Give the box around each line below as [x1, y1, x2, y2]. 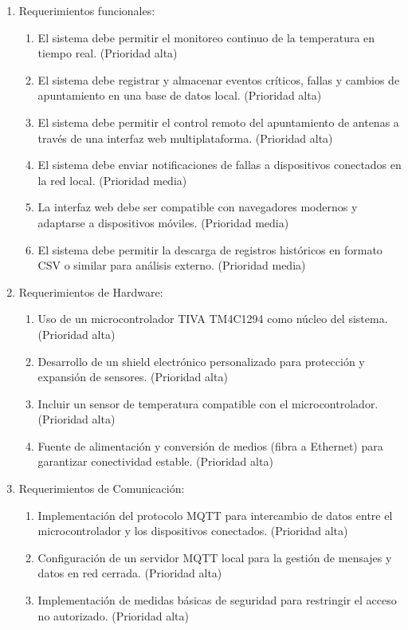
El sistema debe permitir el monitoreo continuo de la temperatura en [37, 29, 375, 45]
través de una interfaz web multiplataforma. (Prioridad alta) [37, 129, 333, 146]
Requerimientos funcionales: [18, 2, 155, 18]
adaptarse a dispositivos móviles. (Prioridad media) [37, 214, 289, 230]
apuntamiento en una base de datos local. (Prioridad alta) [37, 87, 322, 104]
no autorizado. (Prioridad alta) [37, 607, 189, 624]
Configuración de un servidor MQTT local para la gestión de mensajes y [37, 549, 392, 565]
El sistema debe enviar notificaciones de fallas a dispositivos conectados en [37, 156, 402, 173]
